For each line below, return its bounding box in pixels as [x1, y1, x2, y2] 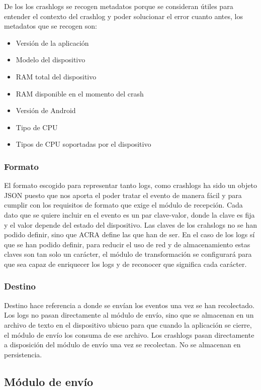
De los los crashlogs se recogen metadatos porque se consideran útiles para [4, 1, 233, 11]
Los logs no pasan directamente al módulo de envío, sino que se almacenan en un [4, 310, 254, 320]
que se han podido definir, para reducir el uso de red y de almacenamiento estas [4, 239, 250, 249]
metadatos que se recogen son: [4, 21, 97, 31]
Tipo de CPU [16, 122, 58, 132]
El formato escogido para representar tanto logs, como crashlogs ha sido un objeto [4, 180, 257, 190]
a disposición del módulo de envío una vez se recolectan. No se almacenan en [4, 339, 241, 350]
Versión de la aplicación [16, 37, 89, 48]
